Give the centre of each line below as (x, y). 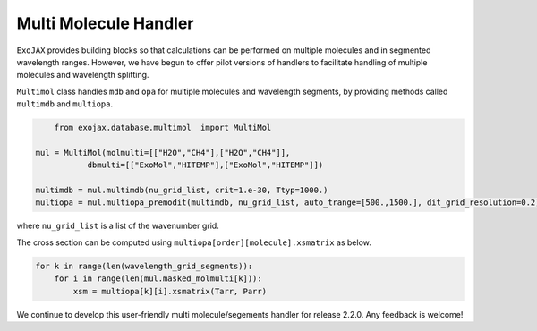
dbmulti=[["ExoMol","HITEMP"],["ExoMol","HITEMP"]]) (205, 165)
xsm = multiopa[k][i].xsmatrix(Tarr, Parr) (170, 291)
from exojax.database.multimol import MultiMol (163, 128)
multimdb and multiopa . (65, 104)
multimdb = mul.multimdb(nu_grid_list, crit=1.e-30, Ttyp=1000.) (182, 191)
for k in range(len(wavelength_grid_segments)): (144, 266)
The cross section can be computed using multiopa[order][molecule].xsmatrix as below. (194, 242)
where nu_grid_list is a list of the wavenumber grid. (118, 226)
